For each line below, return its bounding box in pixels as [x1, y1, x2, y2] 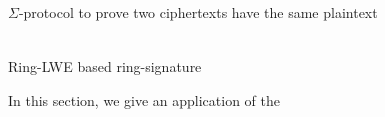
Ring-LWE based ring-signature [8, 56, 202, 77]
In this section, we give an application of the [8, 89, 280, 110]
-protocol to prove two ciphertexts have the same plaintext [18, 2, 378, 22]
